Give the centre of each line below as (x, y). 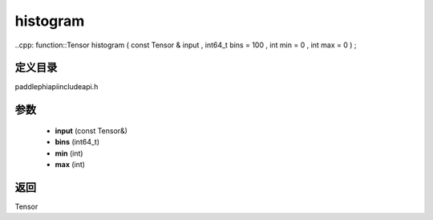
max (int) (70, 165)
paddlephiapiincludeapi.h (57, 87)
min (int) (69, 153)
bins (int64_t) (77, 142)
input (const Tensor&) (91, 130)
